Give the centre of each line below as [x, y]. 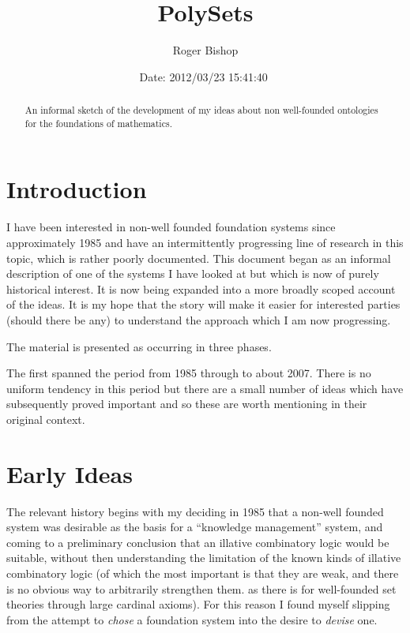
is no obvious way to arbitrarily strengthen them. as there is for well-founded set [201, 588]
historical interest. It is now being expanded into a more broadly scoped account [201, 288]
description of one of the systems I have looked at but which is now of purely [193, 273]
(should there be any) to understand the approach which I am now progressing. [199, 319]
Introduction [77, 189]
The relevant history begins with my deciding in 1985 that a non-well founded [195, 511]
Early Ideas [70, 473]
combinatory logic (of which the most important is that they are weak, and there [203, 573]
